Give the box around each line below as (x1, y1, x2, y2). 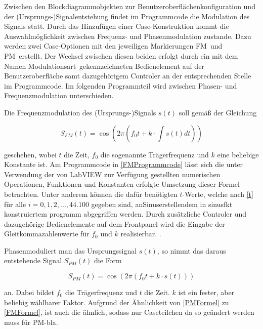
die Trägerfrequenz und (65, 287, 137, 298)
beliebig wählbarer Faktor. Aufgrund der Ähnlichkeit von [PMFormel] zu (4, 297, 229, 307)
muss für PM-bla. (4, 316, 58, 327)
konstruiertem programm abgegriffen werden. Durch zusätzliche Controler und (4, 209, 247, 219)
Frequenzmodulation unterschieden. (4, 90, 114, 101)
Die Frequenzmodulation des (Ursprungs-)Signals (4, 107, 156, 117)
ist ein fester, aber (178, 287, 235, 298)
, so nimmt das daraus (157, 245, 226, 256)
